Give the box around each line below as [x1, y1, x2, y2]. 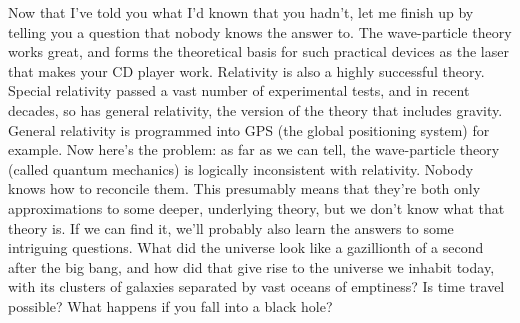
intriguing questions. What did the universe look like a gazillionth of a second [8, 237, 484, 258]
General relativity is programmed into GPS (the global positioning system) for [8, 119, 490, 140]
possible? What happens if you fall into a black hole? [8, 295, 333, 316]
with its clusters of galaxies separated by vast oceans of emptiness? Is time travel [8, 276, 505, 297]
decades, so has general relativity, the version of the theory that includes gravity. [8, 99, 503, 120]
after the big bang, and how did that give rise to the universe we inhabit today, [8, 256, 495, 277]
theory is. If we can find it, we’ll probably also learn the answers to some [8, 217, 454, 238]
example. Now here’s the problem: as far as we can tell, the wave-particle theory [8, 139, 500, 160]
